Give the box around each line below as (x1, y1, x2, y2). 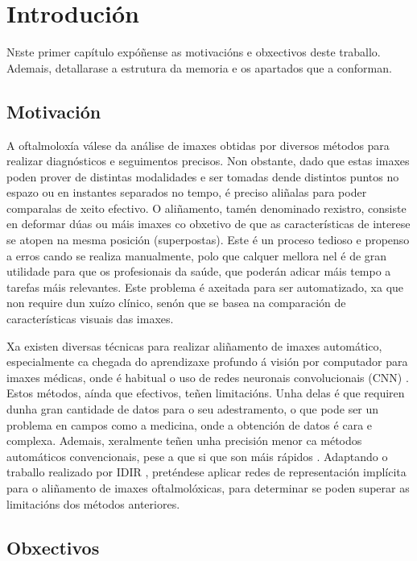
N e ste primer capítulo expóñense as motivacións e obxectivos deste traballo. (6, 44, 381, 60)
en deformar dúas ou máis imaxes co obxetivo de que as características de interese (6, 215, 411, 232)
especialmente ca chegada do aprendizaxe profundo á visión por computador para (6, 353, 408, 370)
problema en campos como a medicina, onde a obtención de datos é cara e (6, 416, 373, 433)
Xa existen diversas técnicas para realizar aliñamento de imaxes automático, (6, 337, 382, 354)
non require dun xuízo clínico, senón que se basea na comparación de (6, 294, 346, 311)
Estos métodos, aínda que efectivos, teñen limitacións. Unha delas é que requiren (6, 384, 405, 401)
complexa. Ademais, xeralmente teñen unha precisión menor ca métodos (6, 432, 362, 449)
